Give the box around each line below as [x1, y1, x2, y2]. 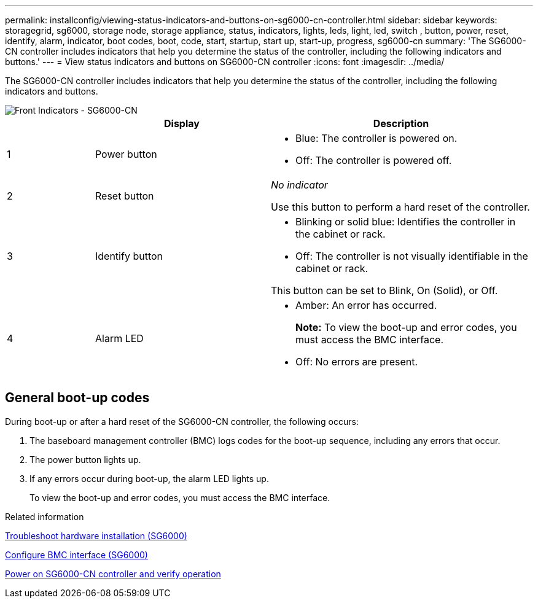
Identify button [95, 250, 163, 262]
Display [164, 117, 200, 130]
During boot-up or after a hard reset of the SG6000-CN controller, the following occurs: [5, 416, 359, 427]
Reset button [95, 190, 154, 202]
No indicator [270, 179, 328, 191]
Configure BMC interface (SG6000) [5, 549, 148, 560]
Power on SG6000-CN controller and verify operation [5, 568, 221, 579]
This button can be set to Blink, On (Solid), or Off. [270, 284, 498, 297]
